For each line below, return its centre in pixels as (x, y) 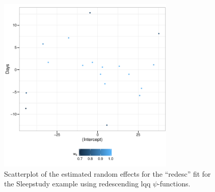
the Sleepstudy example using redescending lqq (77, 184)
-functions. (174, 184)
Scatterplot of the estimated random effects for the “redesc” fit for (107, 173)
